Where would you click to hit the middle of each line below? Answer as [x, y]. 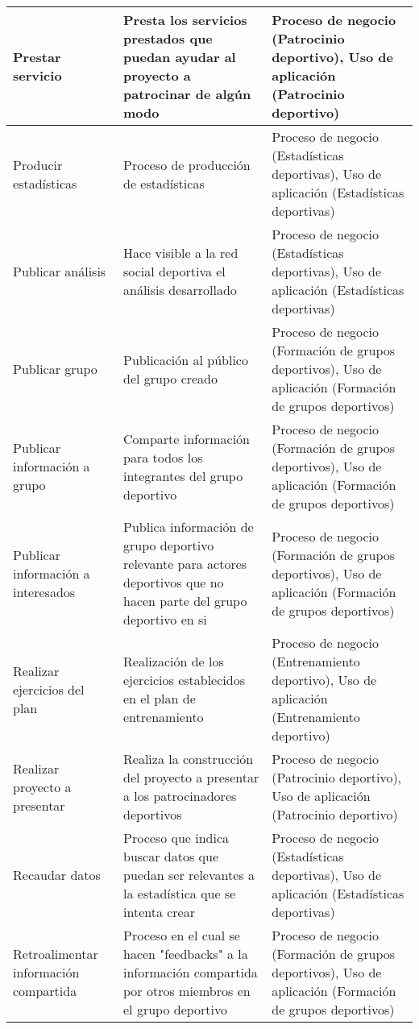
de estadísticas [164, 183]
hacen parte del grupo [185, 601]
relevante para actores [185, 564]
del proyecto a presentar [191, 777]
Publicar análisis [60, 271]
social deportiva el [174, 271]
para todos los [163, 457]
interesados [44, 591]
